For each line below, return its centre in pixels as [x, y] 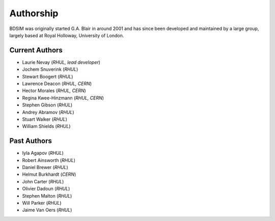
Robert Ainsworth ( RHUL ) [49, 160]
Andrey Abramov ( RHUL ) [48, 112]
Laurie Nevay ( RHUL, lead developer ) [61, 62]
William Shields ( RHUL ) [46, 126]
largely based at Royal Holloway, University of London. [67, 35]
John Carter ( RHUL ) [43, 181]
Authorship [34, 13]
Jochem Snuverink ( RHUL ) [50, 69]
